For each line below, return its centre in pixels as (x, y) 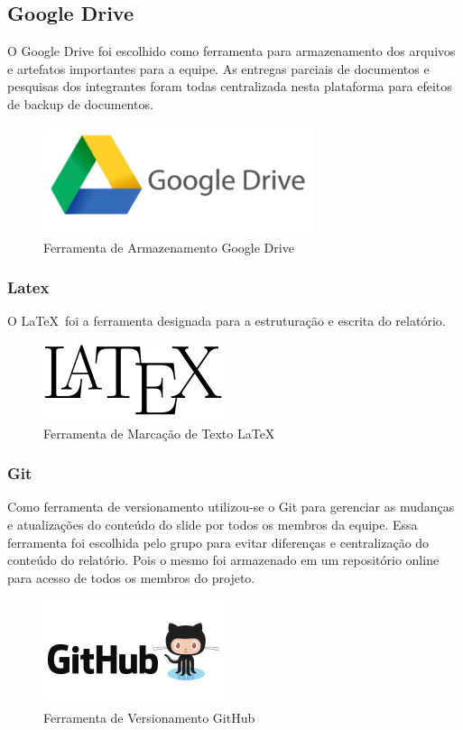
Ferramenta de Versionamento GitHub (149, 717)
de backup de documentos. (80, 103)
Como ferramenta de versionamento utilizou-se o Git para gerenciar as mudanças (231, 507)
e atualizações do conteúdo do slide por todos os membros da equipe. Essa (213, 524)
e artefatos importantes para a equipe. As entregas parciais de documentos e (218, 68)
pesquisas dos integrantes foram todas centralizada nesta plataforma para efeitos (230, 86)
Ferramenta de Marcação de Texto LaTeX (159, 433)
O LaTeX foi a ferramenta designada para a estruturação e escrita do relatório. (227, 321)
